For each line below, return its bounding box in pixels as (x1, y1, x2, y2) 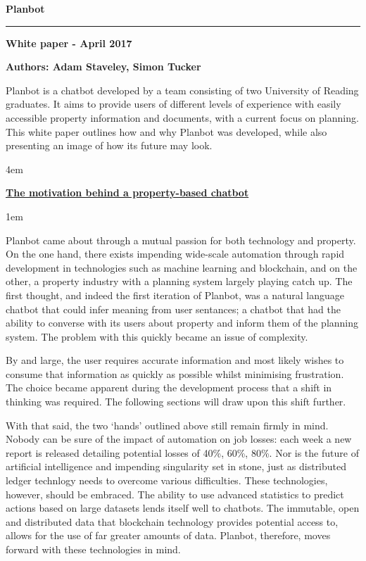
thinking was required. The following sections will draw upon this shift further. (6, 394, 346, 409)
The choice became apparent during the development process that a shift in (6, 380, 332, 395)
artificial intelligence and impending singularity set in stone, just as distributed (6, 459, 347, 474)
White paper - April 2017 (6, 35, 132, 50)
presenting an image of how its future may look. (6, 138, 213, 153)
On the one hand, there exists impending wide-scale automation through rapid (6, 246, 345, 261)
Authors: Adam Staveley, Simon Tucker (6, 59, 201, 74)
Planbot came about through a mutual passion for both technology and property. (6, 232, 356, 247)
